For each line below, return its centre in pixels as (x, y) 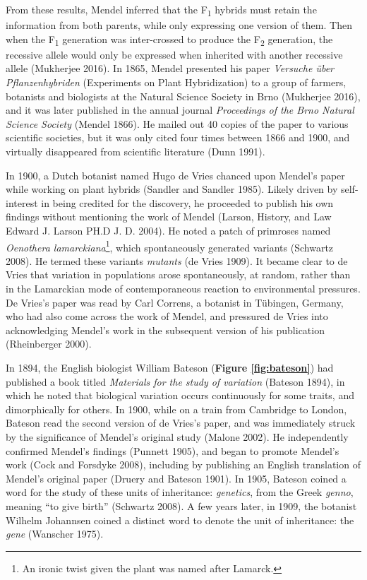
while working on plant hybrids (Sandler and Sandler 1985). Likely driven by (172, 189)
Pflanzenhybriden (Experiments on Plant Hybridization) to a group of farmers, (176, 82)
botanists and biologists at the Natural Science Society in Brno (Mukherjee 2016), (183, 96)
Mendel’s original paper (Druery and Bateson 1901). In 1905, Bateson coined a (176, 478)
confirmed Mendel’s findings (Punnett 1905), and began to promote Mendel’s (173, 450)
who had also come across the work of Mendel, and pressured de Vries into (167, 316)
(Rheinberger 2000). (49, 344)
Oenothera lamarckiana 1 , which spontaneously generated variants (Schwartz (170, 246)
